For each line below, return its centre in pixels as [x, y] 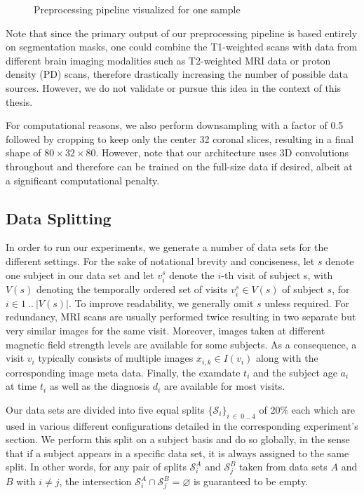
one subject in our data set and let [80, 274]
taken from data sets [283, 467]
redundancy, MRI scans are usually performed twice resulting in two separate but [181, 317]
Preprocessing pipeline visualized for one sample [137, 9]
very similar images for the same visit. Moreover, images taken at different [166, 331]
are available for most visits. [224, 386]
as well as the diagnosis [100, 386]
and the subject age [295, 372]
